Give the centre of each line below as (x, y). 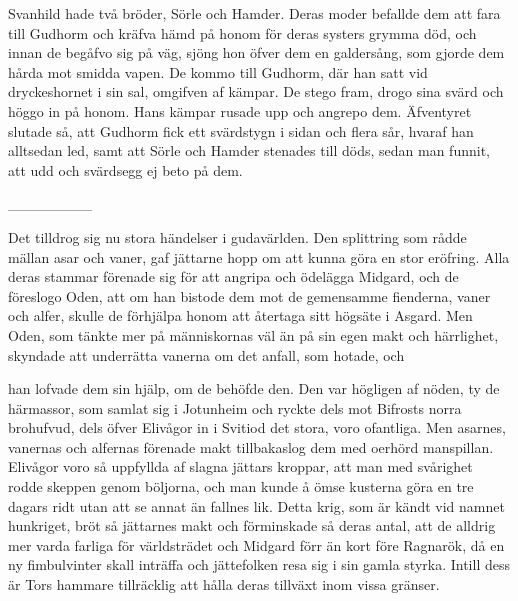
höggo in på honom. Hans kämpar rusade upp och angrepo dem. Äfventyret (240, 110)
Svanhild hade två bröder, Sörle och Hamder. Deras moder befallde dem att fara (254, 13)
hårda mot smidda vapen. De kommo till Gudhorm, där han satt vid (218, 71)
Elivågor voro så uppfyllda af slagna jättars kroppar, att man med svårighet (240, 466)
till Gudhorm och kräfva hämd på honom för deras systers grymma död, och (242, 32)
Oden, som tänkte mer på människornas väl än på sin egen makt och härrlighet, (253, 334)
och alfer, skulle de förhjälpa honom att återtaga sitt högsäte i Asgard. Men (240, 315)
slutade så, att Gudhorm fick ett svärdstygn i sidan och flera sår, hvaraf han (241, 130)
